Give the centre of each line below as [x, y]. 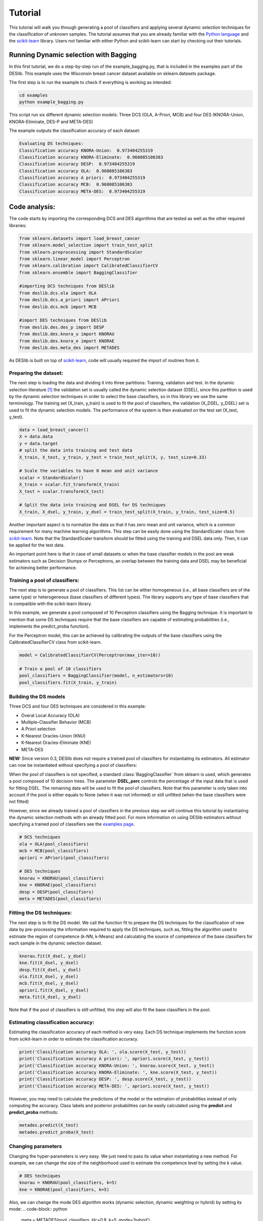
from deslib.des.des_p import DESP [62, 327]
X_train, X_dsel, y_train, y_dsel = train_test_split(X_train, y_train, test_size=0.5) [127, 512]
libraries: [18, 225]
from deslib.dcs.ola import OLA [58, 293]
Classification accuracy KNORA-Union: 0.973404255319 [86, 150]
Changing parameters [36, 1146]
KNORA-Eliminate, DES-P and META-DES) [51, 122]
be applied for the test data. [37, 545]
